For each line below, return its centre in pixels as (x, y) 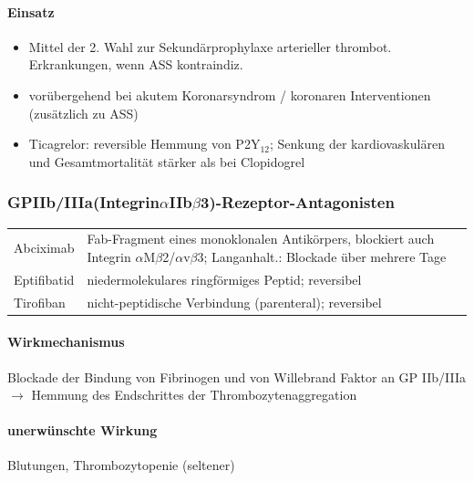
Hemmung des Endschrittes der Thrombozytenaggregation (194, 395)
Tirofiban (40, 302)
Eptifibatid (44, 279)
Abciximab (44, 248)
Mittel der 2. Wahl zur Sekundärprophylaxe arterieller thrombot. (210, 46)
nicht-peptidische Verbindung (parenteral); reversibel (234, 302)
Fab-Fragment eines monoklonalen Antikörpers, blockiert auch (261, 239)
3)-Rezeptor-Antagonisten (298, 202)
